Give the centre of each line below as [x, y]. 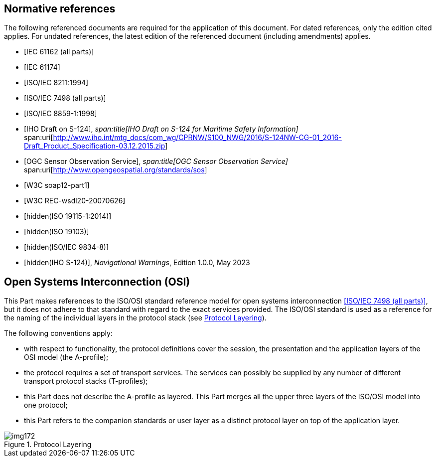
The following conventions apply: [58, 333]
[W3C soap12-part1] [57, 185]
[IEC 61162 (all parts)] [59, 52]
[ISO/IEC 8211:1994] [56, 83]
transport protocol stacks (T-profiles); [86, 381]
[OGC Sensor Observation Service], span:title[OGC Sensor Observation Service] [156, 161]
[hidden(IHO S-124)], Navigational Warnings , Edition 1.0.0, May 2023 [137, 263]
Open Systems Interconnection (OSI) [97, 282]
